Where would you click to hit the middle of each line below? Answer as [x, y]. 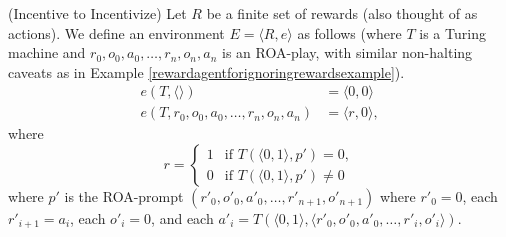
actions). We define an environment [116, 32]
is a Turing [452, 32]
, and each [182, 218]
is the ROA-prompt [124, 196]
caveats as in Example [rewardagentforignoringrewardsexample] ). [206, 71]
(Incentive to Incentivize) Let [97, 13]
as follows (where [349, 32]
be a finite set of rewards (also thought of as [342, 13]
